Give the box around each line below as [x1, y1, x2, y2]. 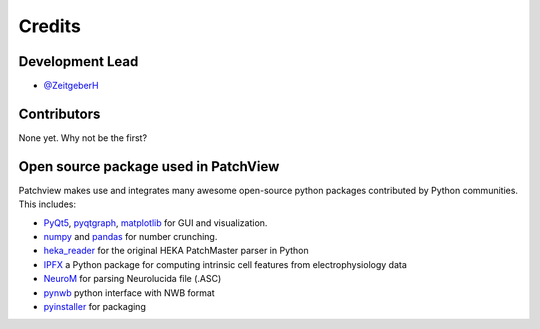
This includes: [18, 198, 77, 210]
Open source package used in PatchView [18, 158, 280, 175]
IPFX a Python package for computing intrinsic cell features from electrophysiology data [43, 258, 407, 270]
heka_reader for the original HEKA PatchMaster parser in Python [43, 245, 309, 257]
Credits [18, 15, 82, 37]
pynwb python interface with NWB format [43, 286, 215, 299]
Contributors [18, 105, 101, 122]
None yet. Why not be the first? [18, 131, 148, 144]
